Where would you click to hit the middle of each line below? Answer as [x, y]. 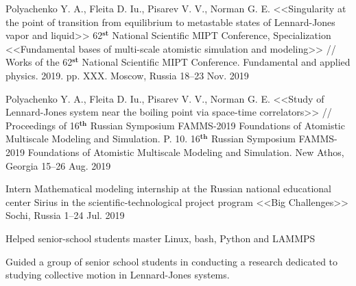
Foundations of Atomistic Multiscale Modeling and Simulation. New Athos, [186, 152]
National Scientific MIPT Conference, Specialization [222, 35]
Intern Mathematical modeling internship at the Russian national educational [169, 188]
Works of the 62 [39, 62]
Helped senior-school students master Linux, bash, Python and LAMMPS [161, 238]
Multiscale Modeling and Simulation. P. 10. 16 [103, 139]
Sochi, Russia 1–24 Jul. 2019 [65, 215]
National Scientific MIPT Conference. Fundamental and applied [216, 62]
